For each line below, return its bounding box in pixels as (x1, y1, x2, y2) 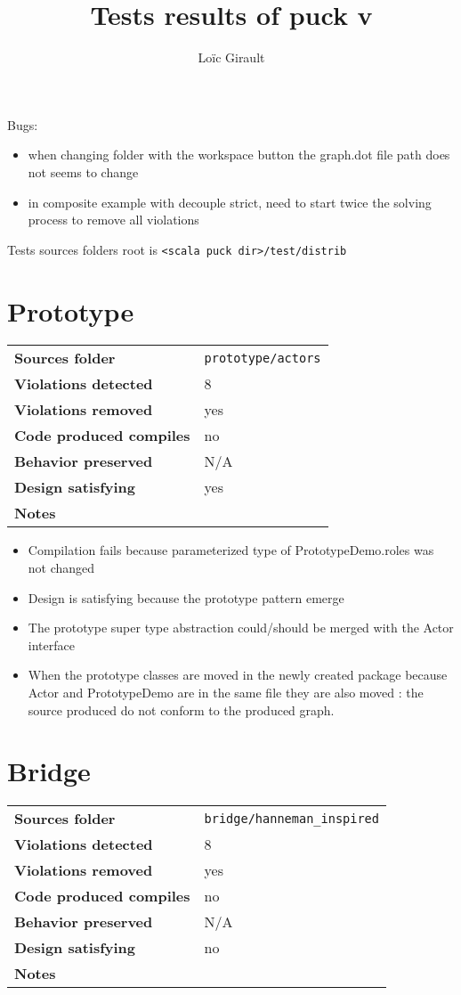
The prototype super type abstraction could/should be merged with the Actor (28, 618, 454, 637)
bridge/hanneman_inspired (204, 811, 379, 826)
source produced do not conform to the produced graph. (28, 700, 335, 719)
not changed (28, 559, 95, 577)
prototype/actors (204, 350, 321, 365)
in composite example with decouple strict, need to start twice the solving (28, 192, 432, 211)
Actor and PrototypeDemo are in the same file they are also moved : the (28, 683, 424, 702)
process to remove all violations (28, 210, 199, 229)
